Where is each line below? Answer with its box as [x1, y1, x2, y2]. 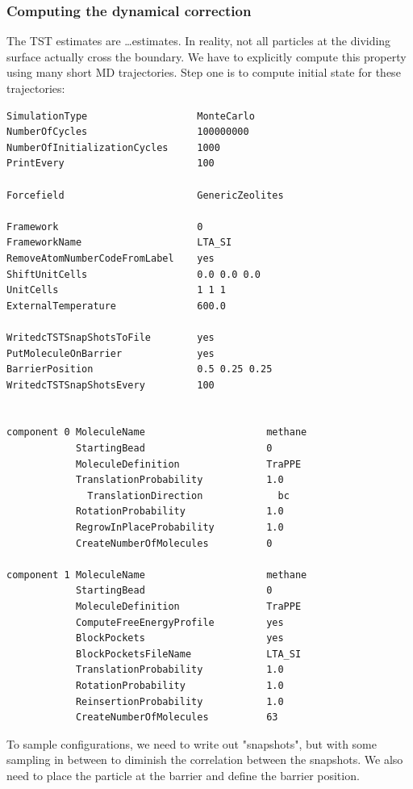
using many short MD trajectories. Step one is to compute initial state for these [6, 64, 401, 81]
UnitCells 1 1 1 [6, 284, 227, 296]
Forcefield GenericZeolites [6, 189, 284, 201]
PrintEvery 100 [6, 157, 215, 170]
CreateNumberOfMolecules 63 [75, 711, 278, 724]
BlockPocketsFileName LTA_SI [75, 648, 302, 660]
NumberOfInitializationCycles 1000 [6, 141, 220, 153]
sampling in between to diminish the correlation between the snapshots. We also [6, 751, 403, 768]
